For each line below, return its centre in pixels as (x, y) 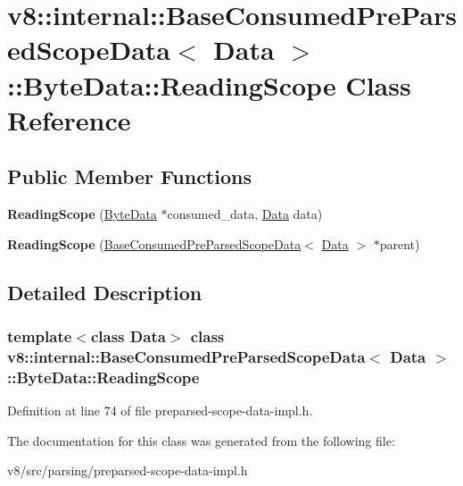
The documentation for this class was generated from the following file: (201, 440)
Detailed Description (105, 292)
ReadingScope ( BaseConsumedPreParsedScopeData (154, 243)
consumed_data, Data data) (245, 214)
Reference (69, 119)
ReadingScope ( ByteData (82, 214)
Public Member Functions (129, 176)
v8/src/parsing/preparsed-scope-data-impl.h (128, 470)
